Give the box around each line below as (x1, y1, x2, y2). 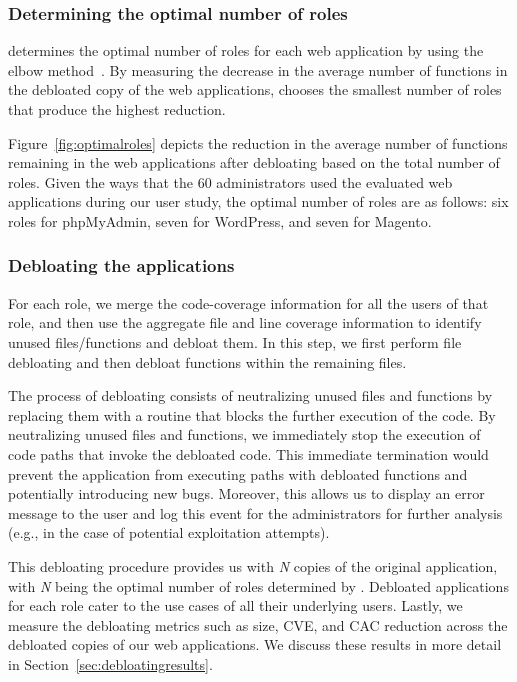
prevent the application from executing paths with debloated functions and (8, 463, 468, 484)
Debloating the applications (8, 253, 235, 278)
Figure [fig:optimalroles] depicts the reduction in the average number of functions (8, 132, 508, 153)
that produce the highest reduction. (8, 99, 226, 119)
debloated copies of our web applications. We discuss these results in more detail (8, 634, 502, 655)
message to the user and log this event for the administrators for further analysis (8, 502, 503, 523)
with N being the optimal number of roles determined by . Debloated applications (8, 575, 509, 596)
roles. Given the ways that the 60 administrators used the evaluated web (8, 171, 453, 192)
